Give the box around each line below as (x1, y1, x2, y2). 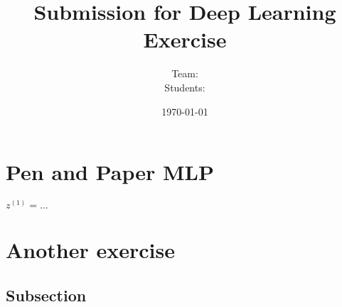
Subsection (6, 284, 87, 306)
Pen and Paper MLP (6, 157, 214, 186)
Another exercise (6, 235, 175, 264)
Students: (164, 79, 205, 94)
